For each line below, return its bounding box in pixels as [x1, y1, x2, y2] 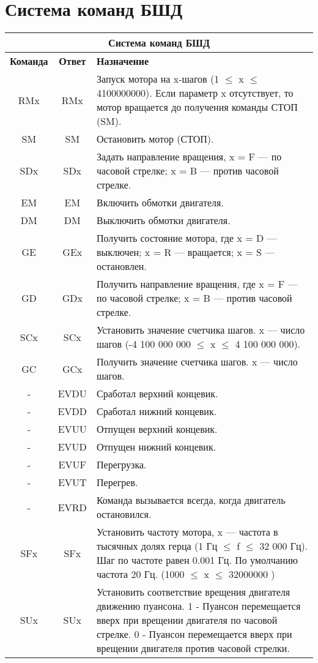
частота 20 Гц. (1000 [96, 567, 185, 582]
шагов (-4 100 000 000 [96, 337, 191, 351]
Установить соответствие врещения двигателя [96, 585, 290, 599]
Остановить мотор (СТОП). [96, 132, 214, 146]
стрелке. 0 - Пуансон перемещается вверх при [96, 627, 292, 642]
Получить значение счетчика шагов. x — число [96, 354, 298, 369]
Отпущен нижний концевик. [96, 440, 216, 454]
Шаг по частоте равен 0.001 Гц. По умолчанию [96, 553, 298, 567]
